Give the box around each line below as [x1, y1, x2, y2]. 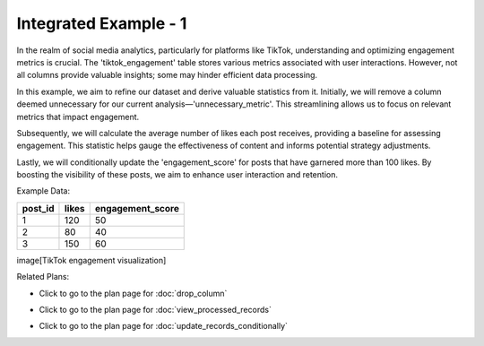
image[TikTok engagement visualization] [16, 255, 167, 265]
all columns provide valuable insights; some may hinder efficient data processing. [16, 70, 318, 81]
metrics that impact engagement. [16, 111, 140, 122]
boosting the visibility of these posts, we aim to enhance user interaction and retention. [16, 169, 338, 180]
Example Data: [16, 186, 71, 196]
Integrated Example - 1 [16, 13, 187, 33]
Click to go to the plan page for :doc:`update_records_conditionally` [39, 321, 289, 332]
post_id [22, 202, 55, 214]
